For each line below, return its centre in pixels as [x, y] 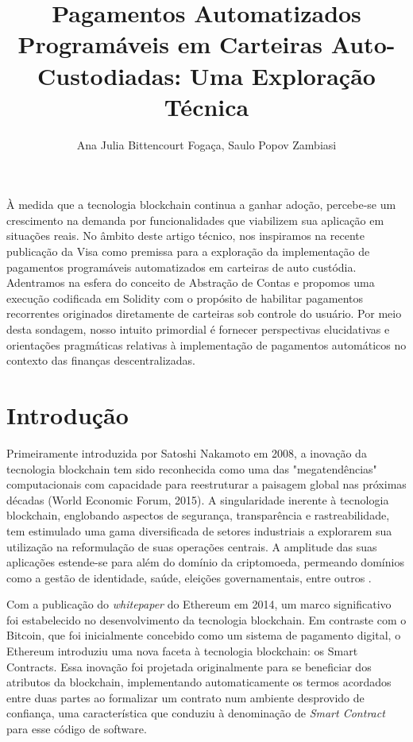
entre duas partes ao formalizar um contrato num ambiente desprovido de [185, 697]
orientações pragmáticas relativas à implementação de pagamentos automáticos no [206, 344]
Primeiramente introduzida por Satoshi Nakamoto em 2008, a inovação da [187, 452]
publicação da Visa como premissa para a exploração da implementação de [188, 251]
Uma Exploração [282, 75]
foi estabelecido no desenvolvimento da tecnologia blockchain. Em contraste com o [206, 619]
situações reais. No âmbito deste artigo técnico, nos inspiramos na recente [185, 236]
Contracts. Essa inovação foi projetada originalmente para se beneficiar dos [189, 666]
